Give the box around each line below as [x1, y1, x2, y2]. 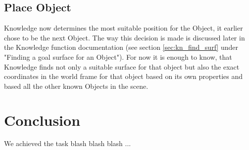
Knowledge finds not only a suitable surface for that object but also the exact [4, 61, 240, 72]
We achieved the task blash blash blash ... [4, 138, 131, 149]
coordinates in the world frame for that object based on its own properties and [4, 71, 243, 81]
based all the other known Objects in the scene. [4, 80, 149, 91]
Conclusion [4, 110, 81, 130]
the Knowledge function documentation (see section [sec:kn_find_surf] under [4, 42, 238, 52]
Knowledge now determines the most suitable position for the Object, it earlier [4, 23, 243, 33]
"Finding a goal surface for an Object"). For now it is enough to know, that [4, 51, 232, 62]
